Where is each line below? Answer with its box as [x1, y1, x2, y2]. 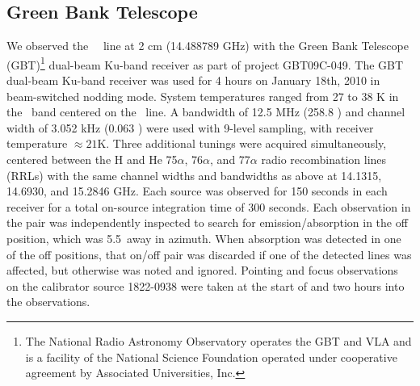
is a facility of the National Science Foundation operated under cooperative [25, 348, 397, 365]
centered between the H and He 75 [6, 151, 178, 168]
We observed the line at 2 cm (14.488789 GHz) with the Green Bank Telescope [6, 37, 409, 54]
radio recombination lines [261, 151, 387, 168]
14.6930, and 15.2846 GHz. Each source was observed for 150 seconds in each [6, 183, 388, 199]
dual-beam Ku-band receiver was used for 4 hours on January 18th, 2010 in [6, 72, 380, 89]
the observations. [6, 293, 90, 310]
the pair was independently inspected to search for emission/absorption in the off [6, 214, 408, 231]
